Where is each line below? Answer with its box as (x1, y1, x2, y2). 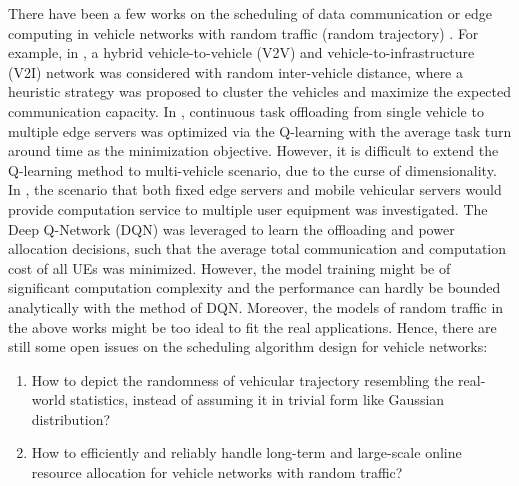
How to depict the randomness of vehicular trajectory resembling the (31, 369, 454, 390)
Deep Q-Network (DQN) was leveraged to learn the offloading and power (8, 218, 455, 239)
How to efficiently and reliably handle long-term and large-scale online (31, 442, 462, 463)
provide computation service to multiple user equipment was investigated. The (8, 198, 488, 219)
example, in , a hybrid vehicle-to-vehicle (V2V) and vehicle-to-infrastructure (8, 42, 475, 63)
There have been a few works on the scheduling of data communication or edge (8, 3, 493, 23)
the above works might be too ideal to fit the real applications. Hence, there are (8, 316, 497, 337)
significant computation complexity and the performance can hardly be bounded (8, 277, 501, 298)
